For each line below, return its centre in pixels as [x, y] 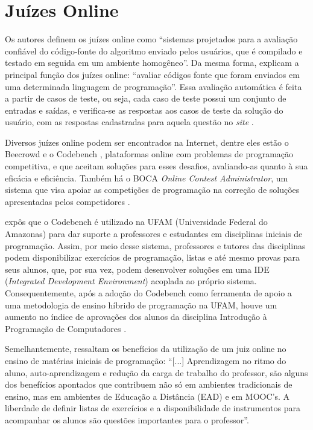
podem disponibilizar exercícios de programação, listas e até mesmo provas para [153, 257]
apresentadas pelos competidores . [68, 201]
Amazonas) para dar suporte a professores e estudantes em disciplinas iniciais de [154, 234]
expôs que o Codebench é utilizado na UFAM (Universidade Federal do [136, 222]
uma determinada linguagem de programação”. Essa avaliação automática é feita [153, 86]
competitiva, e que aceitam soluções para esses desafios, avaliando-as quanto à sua [156, 166]
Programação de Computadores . [66, 328]
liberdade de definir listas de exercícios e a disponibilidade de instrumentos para [153, 408]
